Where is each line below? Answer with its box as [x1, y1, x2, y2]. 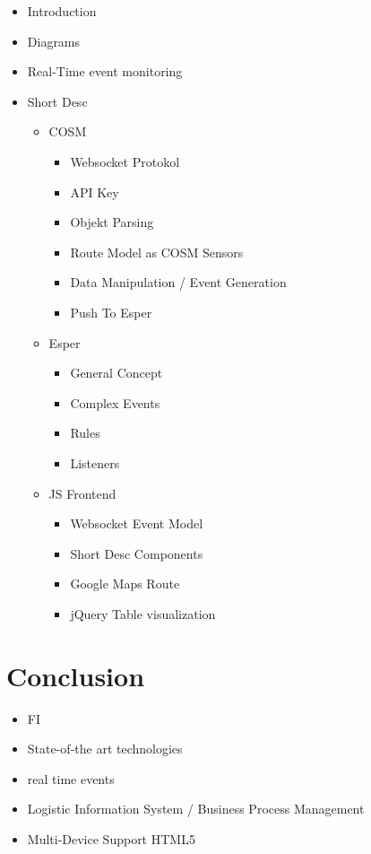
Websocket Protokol [70, 152, 180, 170]
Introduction [27, 2, 97, 20]
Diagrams [27, 31, 81, 50]
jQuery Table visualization [70, 604, 216, 623]
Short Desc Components [70, 544, 203, 562]
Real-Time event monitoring [27, 62, 183, 81]
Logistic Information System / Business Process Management [27, 799, 365, 818]
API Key [70, 182, 119, 201]
